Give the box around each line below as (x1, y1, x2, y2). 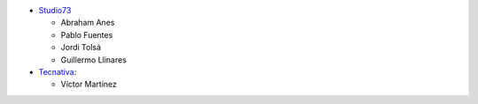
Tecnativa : (38, 66, 77, 77)
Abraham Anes (60, 18, 115, 28)
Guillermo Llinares (60, 54, 127, 65)
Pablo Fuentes (60, 29, 113, 40)
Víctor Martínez (60, 79, 118, 90)
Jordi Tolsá (60, 42, 102, 53)
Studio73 (38, 5, 72, 15)
